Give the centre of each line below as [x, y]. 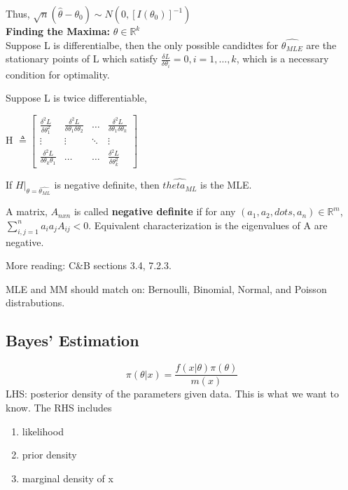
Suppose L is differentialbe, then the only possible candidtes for [142, 45]
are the [321, 45]
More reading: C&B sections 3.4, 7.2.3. [89, 265]
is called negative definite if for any [155, 211]
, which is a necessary [283, 59]
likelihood [43, 431]
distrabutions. [35, 302]
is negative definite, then [107, 185]
